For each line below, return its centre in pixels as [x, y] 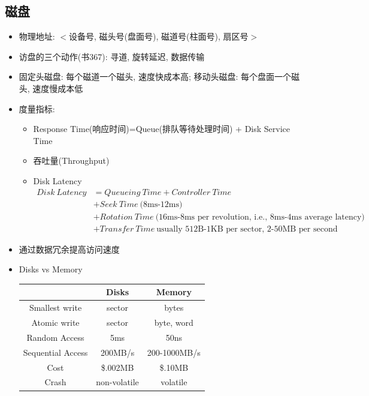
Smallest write [55, 307]
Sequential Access [55, 352]
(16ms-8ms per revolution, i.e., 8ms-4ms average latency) [260, 217]
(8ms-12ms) [161, 204]
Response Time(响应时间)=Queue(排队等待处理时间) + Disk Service [162, 129]
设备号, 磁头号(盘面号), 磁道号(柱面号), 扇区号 [159, 36]
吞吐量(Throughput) [71, 160]
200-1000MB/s [174, 352]
